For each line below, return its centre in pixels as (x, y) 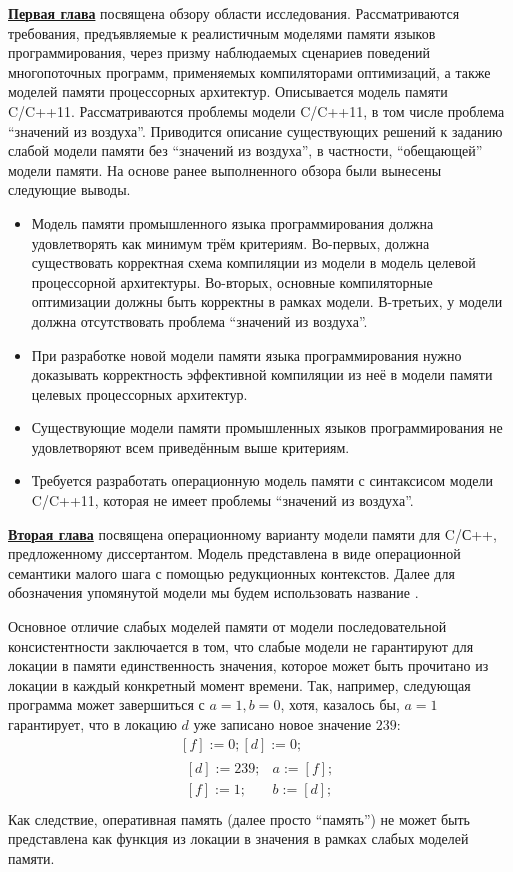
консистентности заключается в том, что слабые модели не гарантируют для (241, 645)
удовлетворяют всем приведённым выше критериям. (190, 446)
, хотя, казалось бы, (340, 704)
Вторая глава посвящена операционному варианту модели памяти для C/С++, (252, 533)
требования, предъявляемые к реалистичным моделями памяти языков (222, 32)
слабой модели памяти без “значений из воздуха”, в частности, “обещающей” (245, 150)
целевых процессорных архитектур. (139, 393)
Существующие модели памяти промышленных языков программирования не (267, 427)
